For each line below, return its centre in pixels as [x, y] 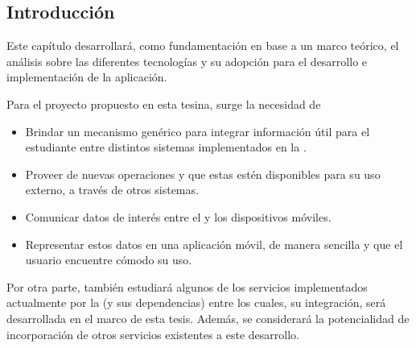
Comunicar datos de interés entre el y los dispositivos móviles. [178, 216]
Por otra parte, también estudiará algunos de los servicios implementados [187, 286]
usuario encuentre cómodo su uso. [109, 260]
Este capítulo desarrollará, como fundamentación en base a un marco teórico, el [203, 46]
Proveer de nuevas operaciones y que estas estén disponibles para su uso [203, 174]
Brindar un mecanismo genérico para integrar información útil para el [198, 131]
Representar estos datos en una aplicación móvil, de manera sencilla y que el [214, 244]
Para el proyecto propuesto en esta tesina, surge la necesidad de [164, 104]
